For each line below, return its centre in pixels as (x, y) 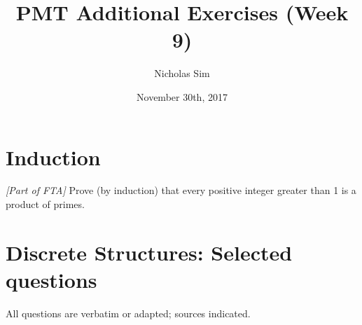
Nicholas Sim (182, 73)
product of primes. (45, 204)
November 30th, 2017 (182, 96)
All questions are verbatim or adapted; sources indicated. (128, 313)
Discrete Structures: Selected (149, 252)
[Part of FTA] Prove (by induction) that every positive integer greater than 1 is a (181, 190)
